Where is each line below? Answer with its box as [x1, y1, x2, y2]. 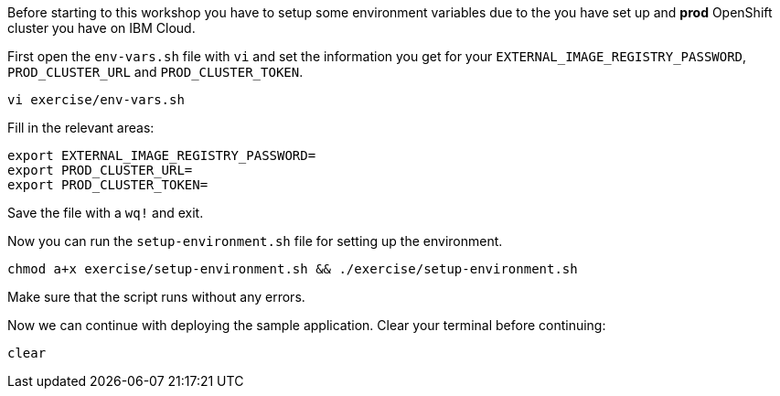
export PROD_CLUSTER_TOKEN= [7, 177, 208, 192]
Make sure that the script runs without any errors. [7, 289, 305, 305]
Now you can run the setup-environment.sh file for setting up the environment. [7, 233, 503, 249]
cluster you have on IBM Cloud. [7, 20, 196, 36]
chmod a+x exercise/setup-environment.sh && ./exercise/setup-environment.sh [7, 262, 578, 276]
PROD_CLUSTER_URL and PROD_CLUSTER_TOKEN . [7, 64, 304, 80]
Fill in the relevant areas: [7, 120, 155, 135]
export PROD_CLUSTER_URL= [7, 163, 193, 177]
